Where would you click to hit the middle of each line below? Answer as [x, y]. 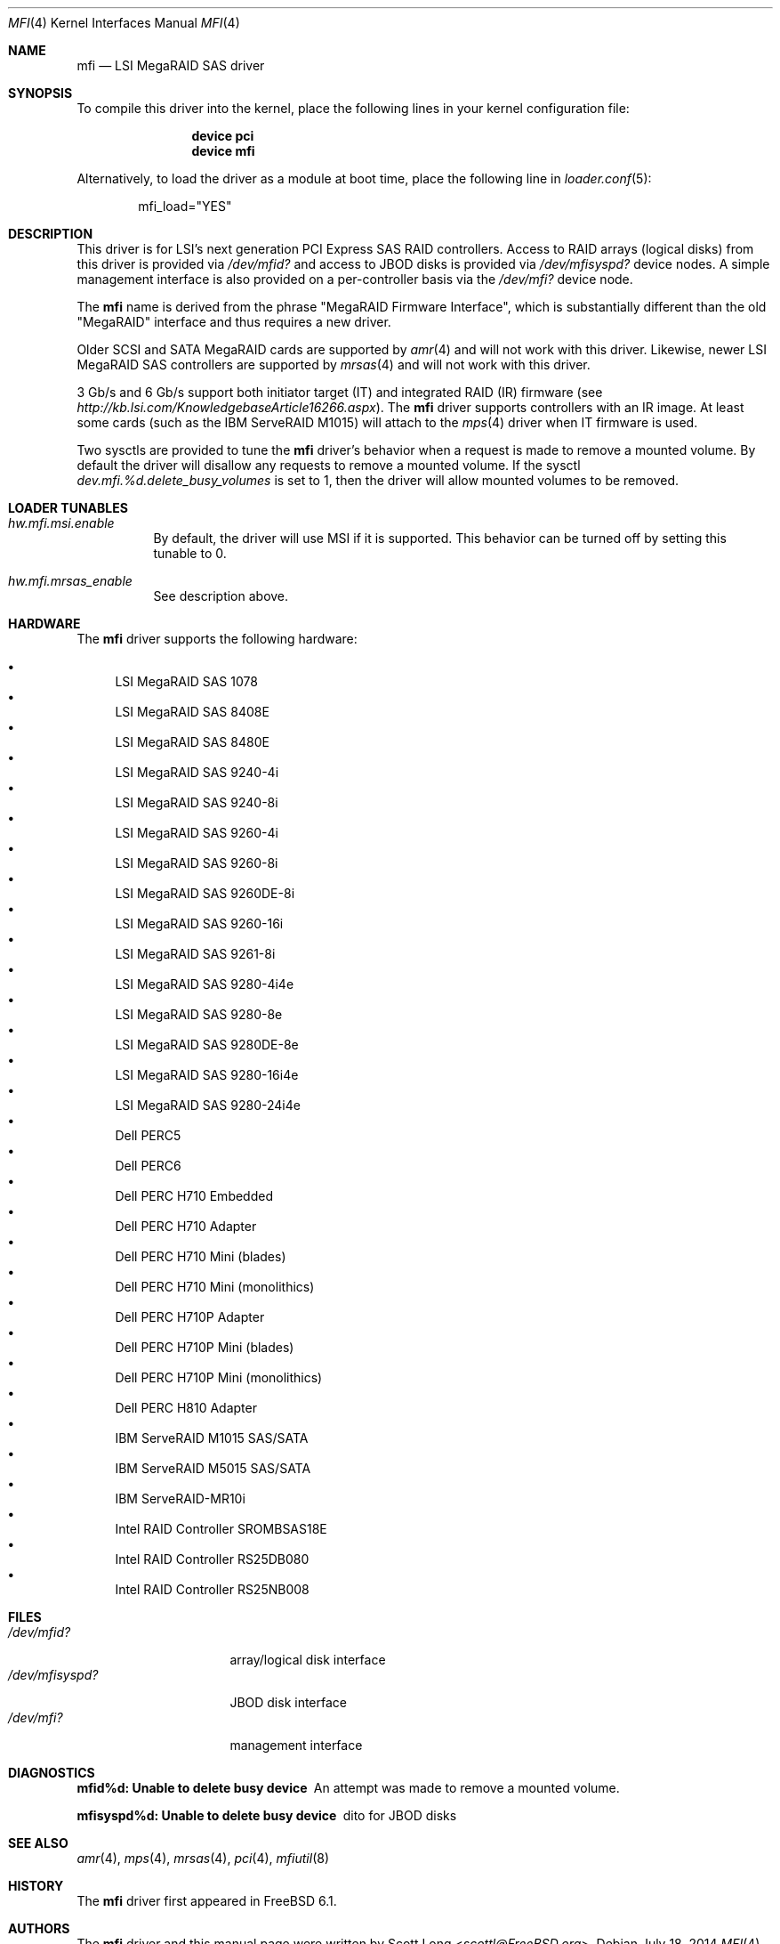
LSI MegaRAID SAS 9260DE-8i [205, 893]
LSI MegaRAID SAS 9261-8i [195, 954]
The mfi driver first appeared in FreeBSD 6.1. [207, 1901]
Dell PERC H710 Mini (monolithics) [215, 1287]
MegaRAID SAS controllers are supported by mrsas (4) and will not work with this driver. [334, 364]
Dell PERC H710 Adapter [186, 1226]
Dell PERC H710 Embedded [194, 1196]
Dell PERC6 [148, 1166]
